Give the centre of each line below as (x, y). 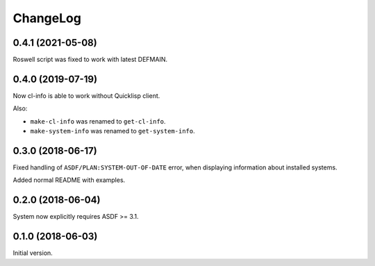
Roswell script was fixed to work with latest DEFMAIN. (90, 60)
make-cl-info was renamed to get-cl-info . (98, 121)
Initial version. (33, 253)
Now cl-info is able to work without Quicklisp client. (86, 95)
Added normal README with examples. (69, 180)
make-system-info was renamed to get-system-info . (112, 131)
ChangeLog (47, 18)
